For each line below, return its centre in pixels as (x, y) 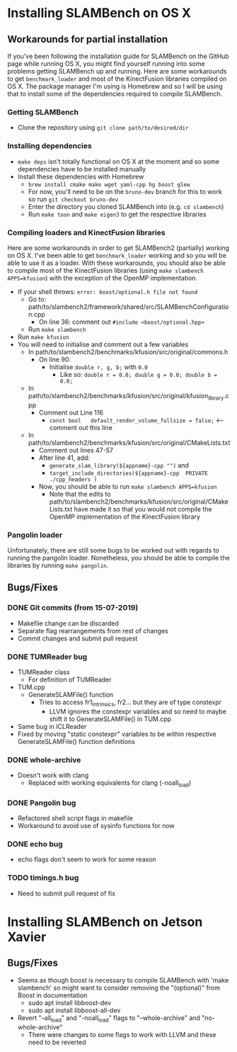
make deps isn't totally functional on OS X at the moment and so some (118, 162)
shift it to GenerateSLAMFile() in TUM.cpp (110, 719)
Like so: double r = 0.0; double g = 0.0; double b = (139, 374)
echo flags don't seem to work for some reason (87, 859)
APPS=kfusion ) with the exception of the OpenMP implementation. (103, 278)
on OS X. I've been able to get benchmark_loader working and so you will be (117, 255)
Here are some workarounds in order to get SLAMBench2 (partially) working (118, 248)
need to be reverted (57, 1042)
